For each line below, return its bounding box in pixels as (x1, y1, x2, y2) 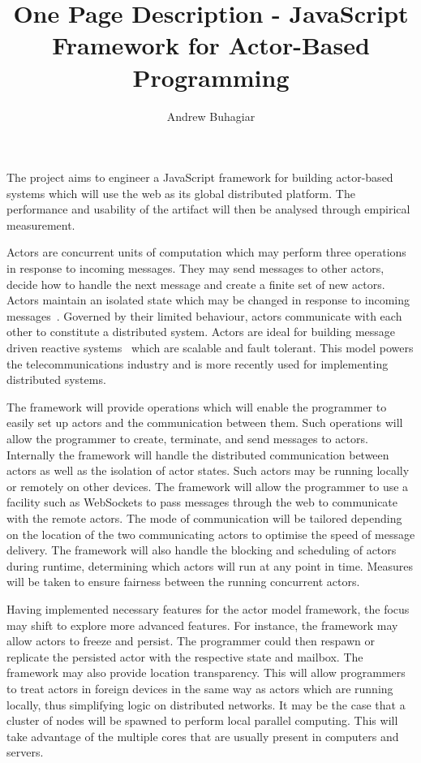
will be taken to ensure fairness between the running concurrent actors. (6, 573, 360, 590)
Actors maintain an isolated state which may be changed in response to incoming (6, 291, 410, 308)
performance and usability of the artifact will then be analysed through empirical (6, 200, 410, 218)
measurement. (6, 216, 75, 233)
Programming (132, 60, 290, 93)
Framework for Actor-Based (52, 28, 370, 62)
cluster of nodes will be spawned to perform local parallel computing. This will (6, 712, 398, 729)
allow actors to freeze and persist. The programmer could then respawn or (6, 632, 376, 649)
